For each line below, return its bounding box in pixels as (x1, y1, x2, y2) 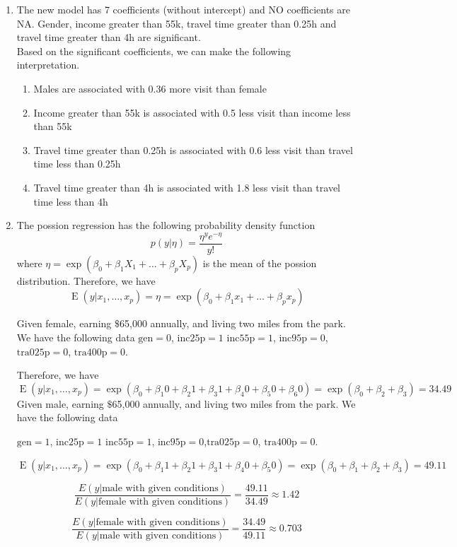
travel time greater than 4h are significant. (16, 30, 201, 45)
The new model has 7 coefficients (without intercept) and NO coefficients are (16, 2, 350, 16)
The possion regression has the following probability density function (16, 218, 316, 233)
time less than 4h (33, 194, 108, 208)
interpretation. (16, 57, 80, 72)
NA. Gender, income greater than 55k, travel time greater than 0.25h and (16, 16, 337, 30)
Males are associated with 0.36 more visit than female (33, 81, 267, 95)
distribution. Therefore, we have (16, 273, 156, 288)
